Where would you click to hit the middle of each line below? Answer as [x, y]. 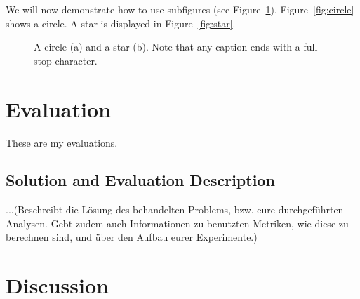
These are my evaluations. [62, 142]
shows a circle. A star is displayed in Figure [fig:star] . [121, 23]
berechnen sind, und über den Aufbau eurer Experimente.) [132, 237]
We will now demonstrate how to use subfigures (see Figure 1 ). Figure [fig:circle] [180, 9]
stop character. [66, 60]
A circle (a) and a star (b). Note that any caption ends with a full [176, 47]
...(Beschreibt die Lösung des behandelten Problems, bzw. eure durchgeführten [175, 210]
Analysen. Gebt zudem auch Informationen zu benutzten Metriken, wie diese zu [177, 223]
